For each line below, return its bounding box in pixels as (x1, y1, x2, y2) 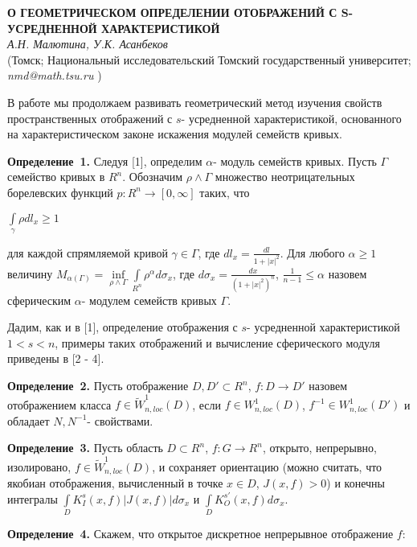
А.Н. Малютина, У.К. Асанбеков (7, 35, 168, 52)
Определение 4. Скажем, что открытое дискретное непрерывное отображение (7, 525, 394, 542)
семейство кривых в (7, 168, 105, 185)
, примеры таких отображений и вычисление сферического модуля (55, 334, 380, 351)
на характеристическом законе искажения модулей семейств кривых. (7, 125, 342, 142)
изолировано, (7, 458, 72, 475)
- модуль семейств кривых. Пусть (213, 152, 377, 169)
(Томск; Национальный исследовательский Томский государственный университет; (7, 51, 411, 68)
